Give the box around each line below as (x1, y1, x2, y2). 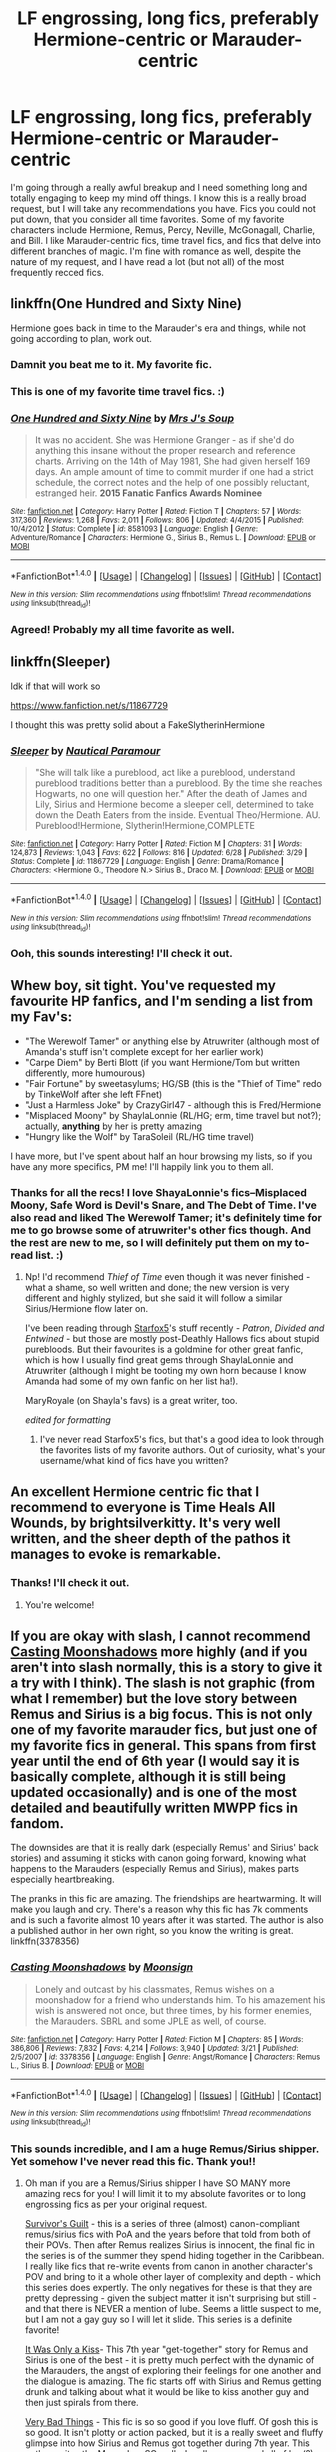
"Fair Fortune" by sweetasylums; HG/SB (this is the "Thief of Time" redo (24, 1077, 322, 1089)
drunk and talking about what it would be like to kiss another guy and (24, 2386, 310, 2397)
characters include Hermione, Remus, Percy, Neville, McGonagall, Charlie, (10, 223, 316, 236)
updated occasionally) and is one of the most (10, 1784, 298, 1801)
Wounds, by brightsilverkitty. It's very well (10, 1515, 281, 1532)
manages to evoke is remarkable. (10, 1546, 222, 1563)
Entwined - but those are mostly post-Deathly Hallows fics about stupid (24, 1332, 320, 1344)
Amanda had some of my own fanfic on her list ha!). (24, 1375, 239, 1387)
